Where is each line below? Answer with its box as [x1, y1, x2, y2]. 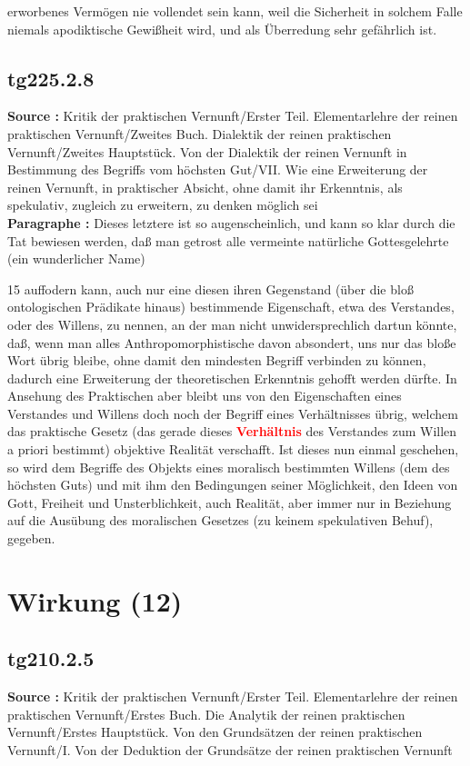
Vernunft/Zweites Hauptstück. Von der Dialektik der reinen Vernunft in [7, 142, 407, 161]
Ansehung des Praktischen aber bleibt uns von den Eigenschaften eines [7, 386, 402, 405]
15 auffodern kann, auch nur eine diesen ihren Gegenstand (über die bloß [7, 279, 414, 298]
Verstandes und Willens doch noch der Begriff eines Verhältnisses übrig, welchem [7, 403, 458, 423]
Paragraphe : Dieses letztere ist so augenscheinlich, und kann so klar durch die [7, 213, 455, 232]
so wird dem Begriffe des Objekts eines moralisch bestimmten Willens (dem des [7, 457, 450, 476]
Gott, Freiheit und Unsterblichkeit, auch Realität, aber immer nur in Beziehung [7, 492, 452, 512]
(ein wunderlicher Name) [7, 249, 145, 268]
